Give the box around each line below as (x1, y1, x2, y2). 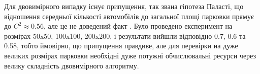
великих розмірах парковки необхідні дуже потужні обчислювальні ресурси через (4, 50, 256, 60)
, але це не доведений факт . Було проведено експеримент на (43, 21, 233, 31)
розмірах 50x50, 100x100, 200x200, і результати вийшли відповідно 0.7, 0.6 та (4, 30, 246, 41)
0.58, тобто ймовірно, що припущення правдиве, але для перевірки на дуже (4, 40, 238, 51)
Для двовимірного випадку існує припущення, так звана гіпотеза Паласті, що (4, 1, 244, 11)
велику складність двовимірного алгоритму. (4, 60, 139, 70)
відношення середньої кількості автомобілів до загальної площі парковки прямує (4, 11, 254, 21)
